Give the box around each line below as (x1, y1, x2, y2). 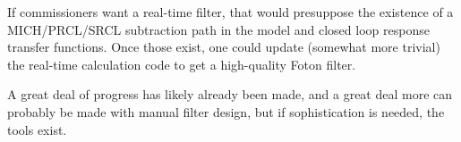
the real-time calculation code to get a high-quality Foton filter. (7, 54, 356, 73)
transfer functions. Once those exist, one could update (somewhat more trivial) (7, 38, 440, 56)
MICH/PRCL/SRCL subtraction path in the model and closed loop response (7, 20, 430, 38)
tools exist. (7, 120, 67, 138)
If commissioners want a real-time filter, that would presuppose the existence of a (7, 3, 454, 21)
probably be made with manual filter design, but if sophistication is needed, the (7, 102, 445, 121)
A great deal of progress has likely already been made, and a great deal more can (7, 85, 453, 104)
